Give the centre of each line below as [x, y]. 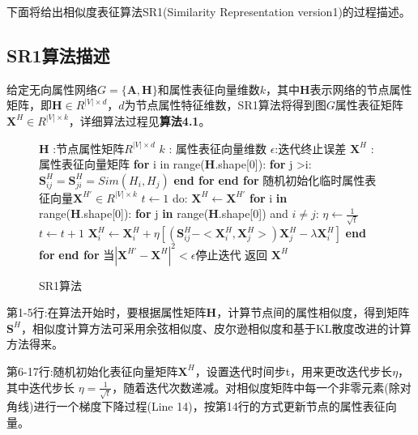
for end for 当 [77, 254]
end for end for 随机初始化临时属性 [269, 179]
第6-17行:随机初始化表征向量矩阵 [92, 371]
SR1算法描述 [58, 55]
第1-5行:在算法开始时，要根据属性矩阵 [107, 312]
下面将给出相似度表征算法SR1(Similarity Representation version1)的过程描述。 [209, 11]
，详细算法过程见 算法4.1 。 [139, 120]
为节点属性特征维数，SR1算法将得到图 [225, 105]
